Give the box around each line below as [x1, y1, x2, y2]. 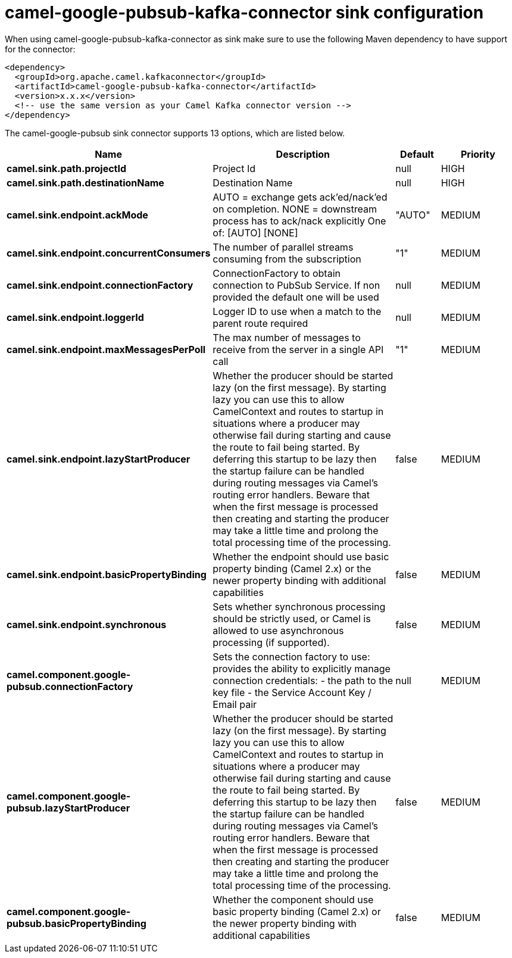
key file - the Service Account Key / [213, 686, 371, 698]
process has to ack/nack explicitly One [213, 214, 386, 227]
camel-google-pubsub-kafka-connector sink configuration [5, 2, 484, 23]
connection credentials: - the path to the [213, 674, 394, 686]
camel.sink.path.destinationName [7, 176, 164, 189]
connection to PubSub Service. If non [213, 279, 380, 291]
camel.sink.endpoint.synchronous [7, 618, 167, 631]
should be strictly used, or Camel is [213, 612, 371, 625]
